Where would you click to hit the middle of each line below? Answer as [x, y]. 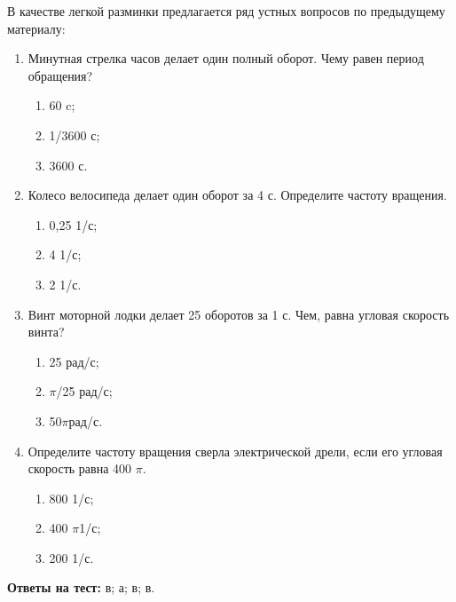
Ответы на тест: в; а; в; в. [81, 587]
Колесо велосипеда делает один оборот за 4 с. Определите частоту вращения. [237, 195]
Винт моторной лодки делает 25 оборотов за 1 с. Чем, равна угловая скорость [239, 314]
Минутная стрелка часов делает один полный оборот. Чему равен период [226, 58]
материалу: [36, 28]
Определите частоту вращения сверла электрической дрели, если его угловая [235, 451]
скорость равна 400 [80, 468]
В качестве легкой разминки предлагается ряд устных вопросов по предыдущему [226, 11]
